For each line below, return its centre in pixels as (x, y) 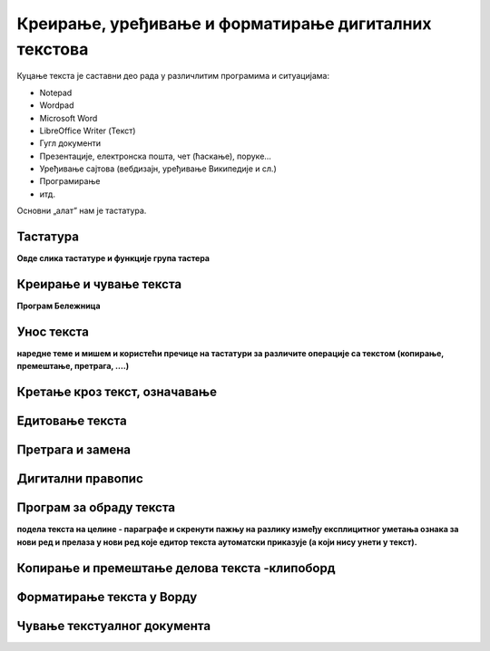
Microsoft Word (69, 118)
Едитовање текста (72, 421)
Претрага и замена (74, 450)
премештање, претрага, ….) (73, 366)
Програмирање (70, 181)
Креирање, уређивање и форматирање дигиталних (224, 24)
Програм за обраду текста (96, 508)
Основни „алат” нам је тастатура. (82, 211)
